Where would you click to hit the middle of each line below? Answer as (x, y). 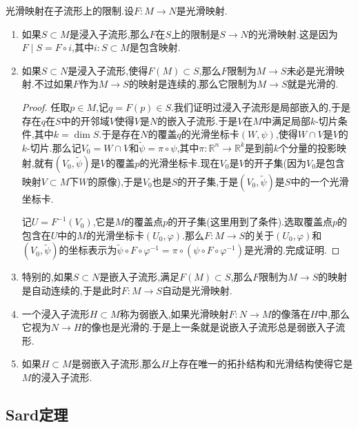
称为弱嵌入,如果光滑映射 (174, 313)
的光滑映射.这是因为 (293, 33)
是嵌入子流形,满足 (140, 277)
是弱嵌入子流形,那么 (116, 364)
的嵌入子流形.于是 (198, 120)
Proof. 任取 (46, 106)
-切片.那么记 (54, 147)
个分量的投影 (308, 147)
